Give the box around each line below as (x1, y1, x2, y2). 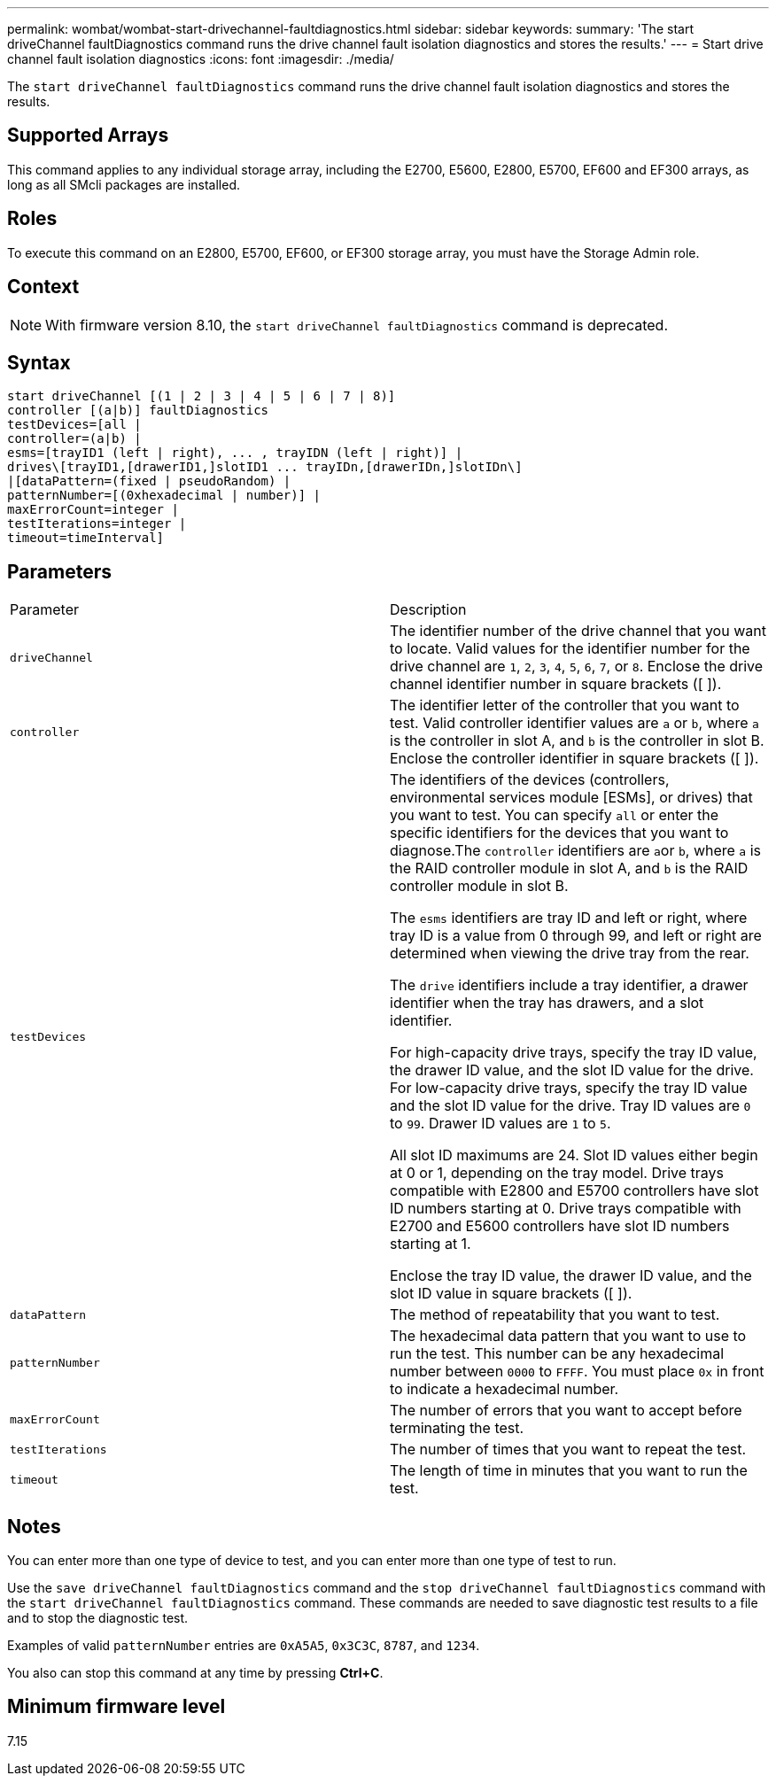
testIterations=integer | (7, 516, 187, 531)
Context (7, 275, 80, 298)
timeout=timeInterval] (7, 531, 165, 546)
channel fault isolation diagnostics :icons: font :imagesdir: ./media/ (7, 51, 394, 66)
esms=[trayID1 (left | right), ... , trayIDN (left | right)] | (7, 446, 463, 461)
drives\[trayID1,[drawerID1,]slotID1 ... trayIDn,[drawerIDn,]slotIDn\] (7, 460, 523, 475)
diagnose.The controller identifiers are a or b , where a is (390, 841, 762, 860)
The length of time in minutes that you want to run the (390, 1461, 748, 1480)
